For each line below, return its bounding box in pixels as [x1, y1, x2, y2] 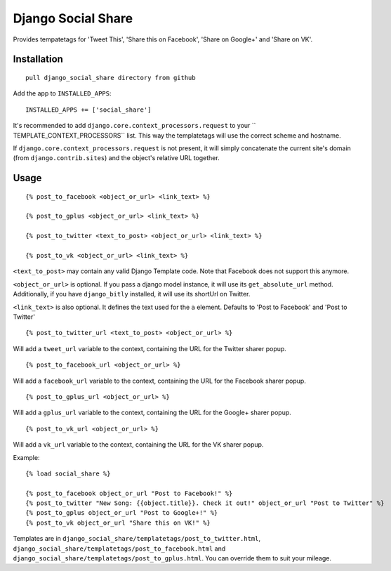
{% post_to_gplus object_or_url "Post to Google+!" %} [25, 509, 218, 517]
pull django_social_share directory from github [25, 74, 196, 81]
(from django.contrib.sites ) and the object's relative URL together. [13, 154, 220, 162]
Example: [13, 453, 40, 461]
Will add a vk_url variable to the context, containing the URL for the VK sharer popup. [13, 440, 264, 449]
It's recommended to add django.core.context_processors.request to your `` [13, 122, 256, 130]
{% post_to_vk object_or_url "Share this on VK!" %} [25, 518, 211, 527]
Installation [13, 53, 63, 65]
